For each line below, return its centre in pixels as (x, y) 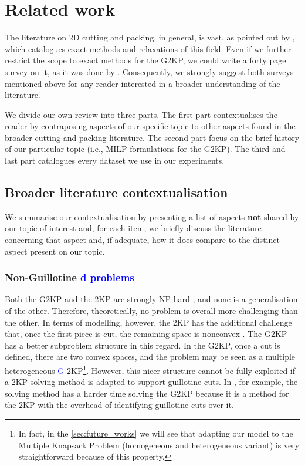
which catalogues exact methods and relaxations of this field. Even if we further (148, 48)
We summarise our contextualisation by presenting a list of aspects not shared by (152, 216)
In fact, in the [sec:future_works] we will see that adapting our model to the (156, 433)
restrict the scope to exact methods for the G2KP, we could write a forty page (145, 60)
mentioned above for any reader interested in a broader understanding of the (143, 83)
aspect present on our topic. (55, 251)
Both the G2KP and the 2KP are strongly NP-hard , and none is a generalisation (151, 299)
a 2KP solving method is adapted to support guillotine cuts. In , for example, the (151, 382)
